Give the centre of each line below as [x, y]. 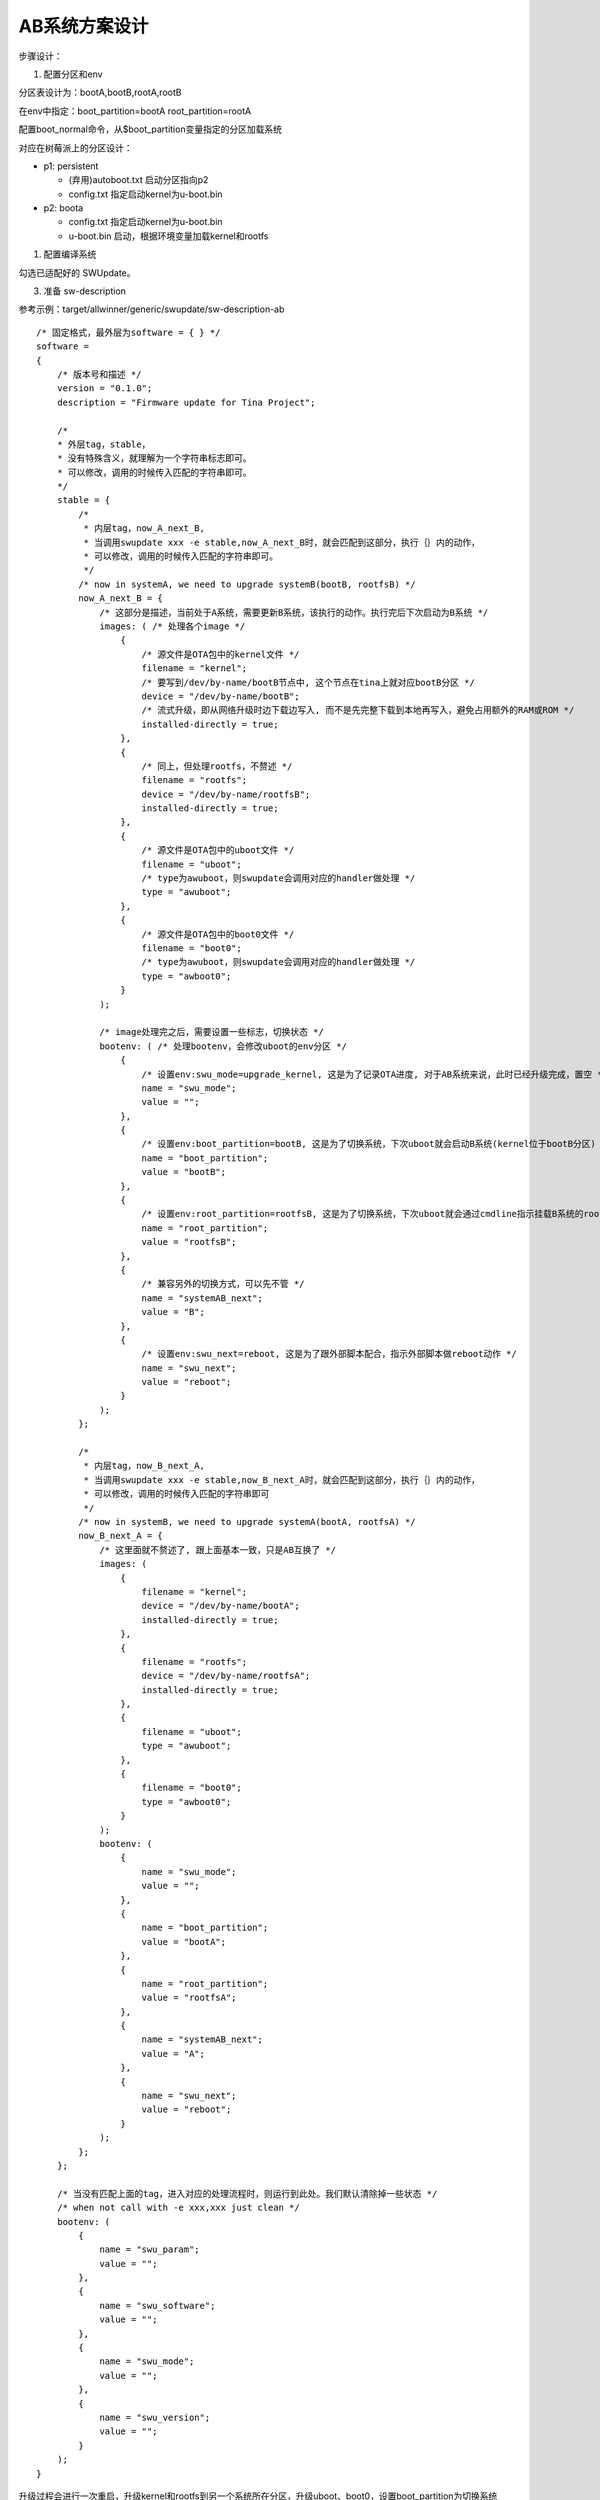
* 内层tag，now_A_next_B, [144, 528]
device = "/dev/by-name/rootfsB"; [226, 794]
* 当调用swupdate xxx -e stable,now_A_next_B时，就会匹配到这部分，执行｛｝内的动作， [281, 542]
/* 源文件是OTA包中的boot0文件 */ [218, 934]
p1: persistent [71, 166]
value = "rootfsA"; [189, 1998]
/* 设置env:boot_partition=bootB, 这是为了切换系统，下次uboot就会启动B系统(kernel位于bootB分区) [369, 1144]
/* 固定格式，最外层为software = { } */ [128, 332]
